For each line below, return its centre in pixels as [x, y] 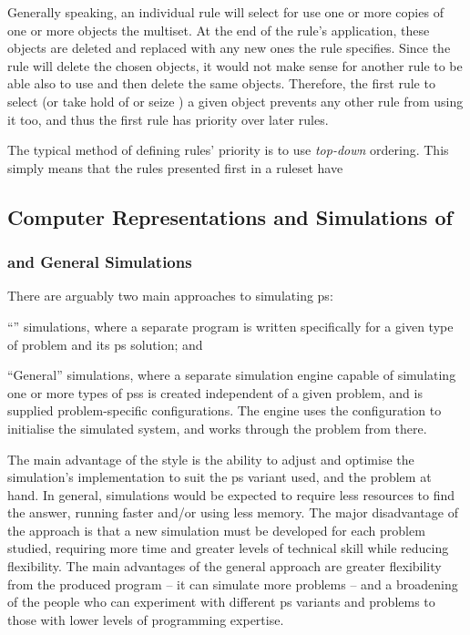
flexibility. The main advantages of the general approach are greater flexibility [225, 566]
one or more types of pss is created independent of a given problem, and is [215, 392]
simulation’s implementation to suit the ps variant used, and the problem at [220, 477]
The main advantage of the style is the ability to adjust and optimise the [211, 459]
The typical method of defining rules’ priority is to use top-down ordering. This [228, 150]
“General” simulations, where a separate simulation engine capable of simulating [232, 375]
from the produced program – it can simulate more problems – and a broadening [233, 584]
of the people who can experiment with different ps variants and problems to [221, 602]
